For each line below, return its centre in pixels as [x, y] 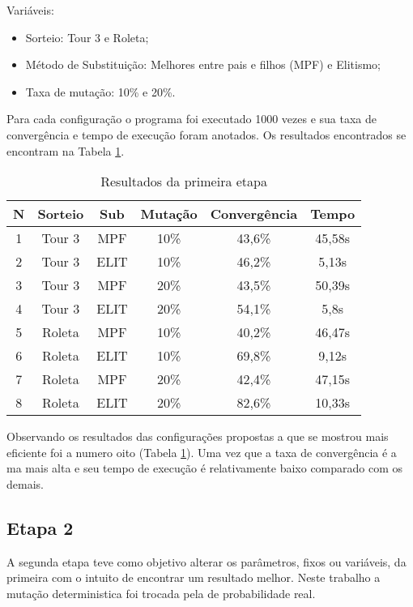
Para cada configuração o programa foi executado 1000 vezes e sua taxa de [192, 119]
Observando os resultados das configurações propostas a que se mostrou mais [198, 436]
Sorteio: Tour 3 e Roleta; [87, 37]
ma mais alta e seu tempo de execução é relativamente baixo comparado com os [205, 468]
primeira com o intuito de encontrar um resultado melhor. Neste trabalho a [194, 577]
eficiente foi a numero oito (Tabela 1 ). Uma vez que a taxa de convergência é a [202, 452]
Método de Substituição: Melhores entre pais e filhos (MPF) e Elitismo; [203, 64]
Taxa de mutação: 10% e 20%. [100, 91]
